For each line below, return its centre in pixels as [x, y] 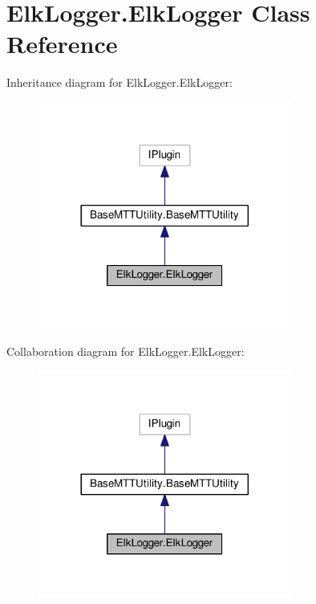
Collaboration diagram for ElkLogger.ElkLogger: [126, 351]
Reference [62, 44]
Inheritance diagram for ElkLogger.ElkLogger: [120, 82]
